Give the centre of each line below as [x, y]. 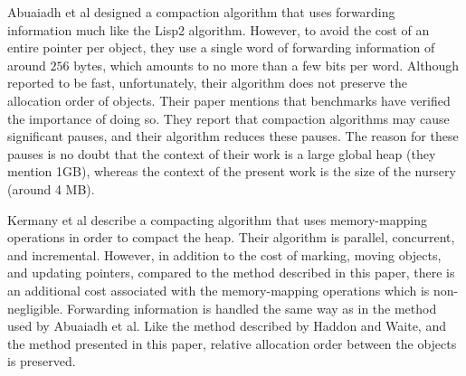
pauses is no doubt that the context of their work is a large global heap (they [222, 153]
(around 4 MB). [51, 188]
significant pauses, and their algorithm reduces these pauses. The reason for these [233, 136]
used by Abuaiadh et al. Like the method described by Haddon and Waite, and [227, 326]
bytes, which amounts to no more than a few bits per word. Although [266, 65]
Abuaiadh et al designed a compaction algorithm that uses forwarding [201, 12]
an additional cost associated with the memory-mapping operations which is [219, 290]
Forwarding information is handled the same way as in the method [252, 308]
